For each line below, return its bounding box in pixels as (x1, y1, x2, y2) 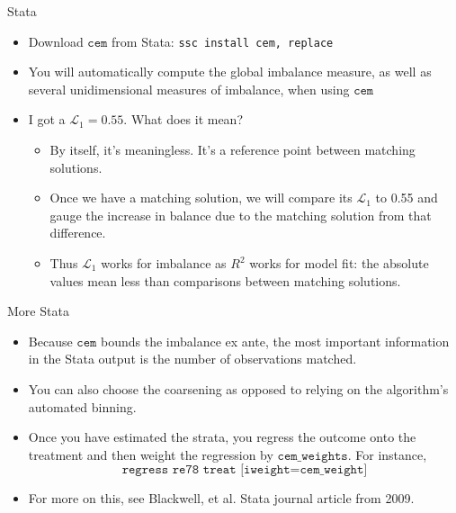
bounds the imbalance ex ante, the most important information (101, 331, 450, 350)
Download (28, 31, 84, 50)
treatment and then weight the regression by (28, 445, 273, 463)
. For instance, (347, 445, 427, 463)
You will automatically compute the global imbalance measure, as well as (28, 62, 432, 81)
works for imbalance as (101, 254, 227, 272)
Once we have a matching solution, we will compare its (49, 188, 353, 207)
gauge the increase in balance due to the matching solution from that (49, 205, 432, 224)
